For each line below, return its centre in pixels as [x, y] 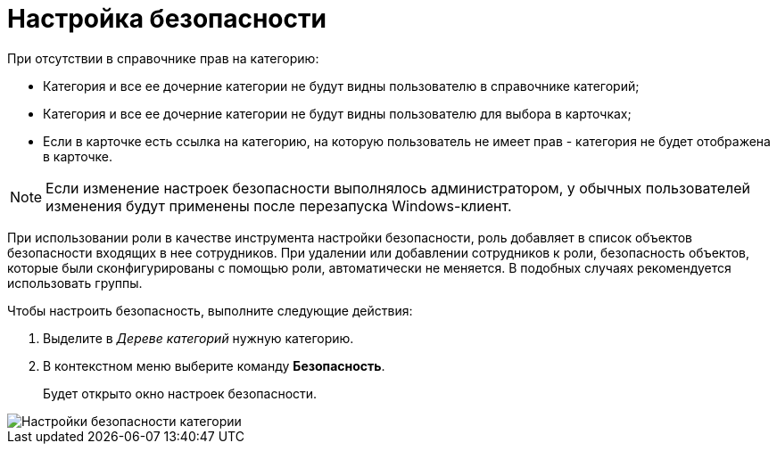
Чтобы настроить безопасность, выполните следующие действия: [210, 310]
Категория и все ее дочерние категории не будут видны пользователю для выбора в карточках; [337, 113]
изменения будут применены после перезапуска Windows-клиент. [279, 205]
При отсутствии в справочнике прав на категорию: [163, 58]
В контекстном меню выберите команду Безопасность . [214, 365]
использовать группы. [75, 283]
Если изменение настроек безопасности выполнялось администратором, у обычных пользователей [398, 188]
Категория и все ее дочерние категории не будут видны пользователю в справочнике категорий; [341, 86]
